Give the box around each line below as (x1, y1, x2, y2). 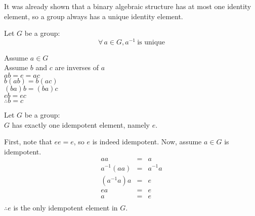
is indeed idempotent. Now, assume (92, 136, 202, 147)
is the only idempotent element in (13, 202, 118, 212)
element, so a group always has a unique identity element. (4, 11, 183, 21)
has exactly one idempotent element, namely (12, 119, 150, 130)
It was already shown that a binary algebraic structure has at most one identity (4, 1, 251, 11)
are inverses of (55, 62, 99, 73)
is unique (137, 38, 165, 46)
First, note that (4, 136, 52, 147)
